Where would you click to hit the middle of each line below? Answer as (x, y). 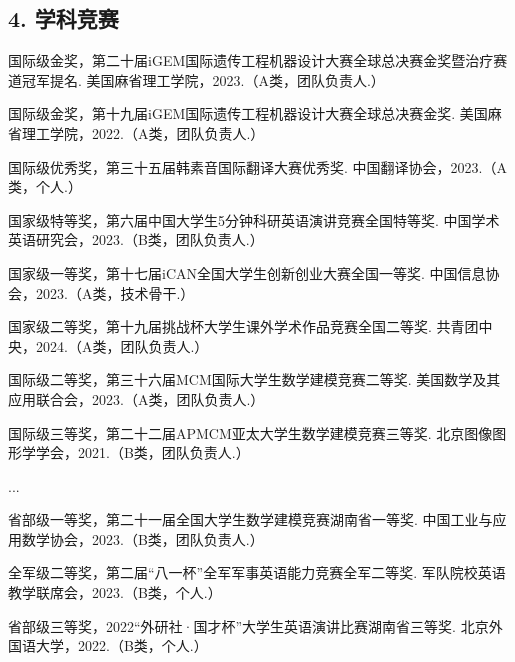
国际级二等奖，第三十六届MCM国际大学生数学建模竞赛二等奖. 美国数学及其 (254, 379)
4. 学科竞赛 (63, 18)
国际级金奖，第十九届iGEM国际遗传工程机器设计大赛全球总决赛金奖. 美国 (248, 113)
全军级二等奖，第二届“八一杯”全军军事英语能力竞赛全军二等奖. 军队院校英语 (257, 572)
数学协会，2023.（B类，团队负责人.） (142, 538)
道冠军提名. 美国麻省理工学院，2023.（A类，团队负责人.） (196, 79)
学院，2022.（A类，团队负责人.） (157, 132)
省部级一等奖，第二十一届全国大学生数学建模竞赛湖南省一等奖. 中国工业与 (250, 519)
